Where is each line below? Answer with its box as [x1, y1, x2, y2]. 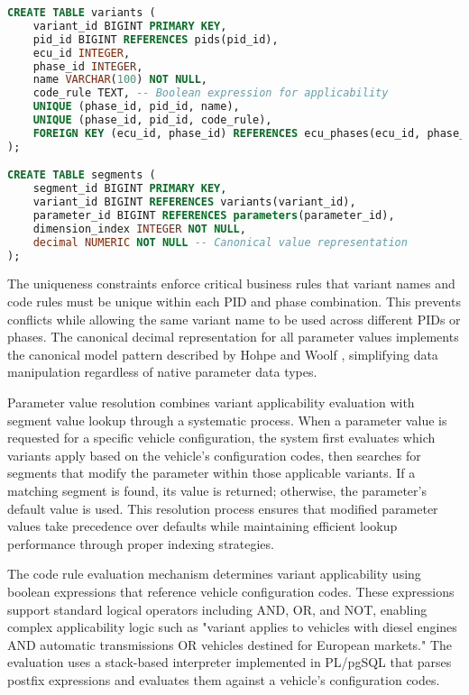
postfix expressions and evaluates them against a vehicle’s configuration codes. [7, 670, 440, 689]
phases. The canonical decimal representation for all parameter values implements [7, 327, 459, 346]
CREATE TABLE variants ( [7, 6, 156, 19]
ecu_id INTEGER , [32, 46, 131, 59]
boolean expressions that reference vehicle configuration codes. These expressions [7, 581, 455, 600]
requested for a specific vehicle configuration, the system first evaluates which [7, 428, 436, 447]
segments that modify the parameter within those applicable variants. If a [7, 463, 416, 482]
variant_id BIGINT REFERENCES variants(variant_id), [32, 196, 356, 209]
